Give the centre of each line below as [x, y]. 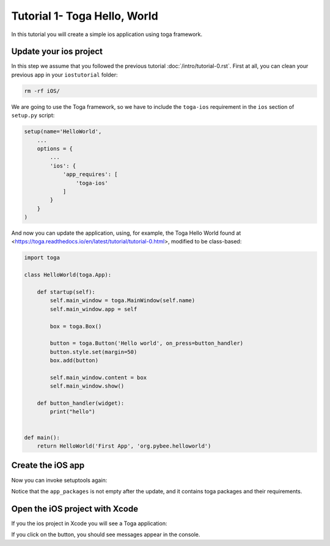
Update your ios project [57, 52]
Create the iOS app [48, 466]
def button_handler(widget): [81, 403]
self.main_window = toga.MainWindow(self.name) [123, 301]
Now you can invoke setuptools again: [59, 480]
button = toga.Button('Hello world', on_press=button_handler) [147, 343]
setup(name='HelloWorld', [63, 132]
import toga [42, 258]
